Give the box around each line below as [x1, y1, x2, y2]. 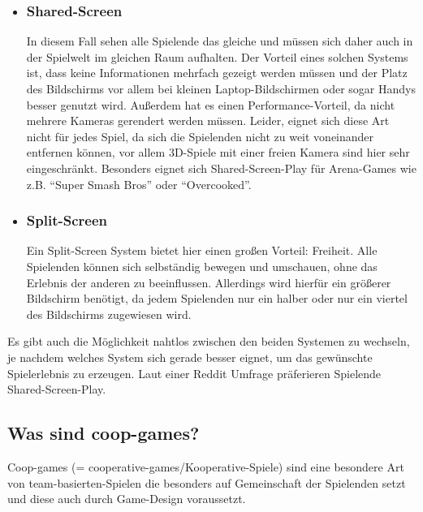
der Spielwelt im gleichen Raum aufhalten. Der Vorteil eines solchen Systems [26, 48, 408, 65]
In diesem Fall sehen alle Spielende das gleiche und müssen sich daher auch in [26, 32, 413, 49]
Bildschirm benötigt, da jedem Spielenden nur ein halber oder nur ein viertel [26, 290, 408, 307]
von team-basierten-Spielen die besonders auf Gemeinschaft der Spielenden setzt [7, 474, 406, 491]
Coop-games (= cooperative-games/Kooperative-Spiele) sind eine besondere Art [7, 458, 404, 475]
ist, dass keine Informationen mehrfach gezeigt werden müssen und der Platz [26, 64, 408, 81]
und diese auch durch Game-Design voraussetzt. [7, 490, 246, 507]
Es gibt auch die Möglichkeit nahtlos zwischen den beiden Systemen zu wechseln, [7, 333, 410, 350]
